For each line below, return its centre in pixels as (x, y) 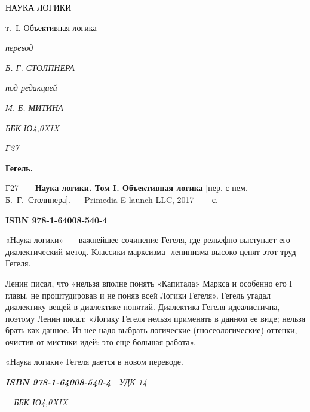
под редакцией (31, 87)
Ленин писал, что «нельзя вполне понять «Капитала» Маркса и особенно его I (149, 283)
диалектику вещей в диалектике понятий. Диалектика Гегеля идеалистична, (143, 307)
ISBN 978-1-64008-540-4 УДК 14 (76, 382)
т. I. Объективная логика (51, 27)
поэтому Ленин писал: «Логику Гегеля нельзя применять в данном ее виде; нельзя (156, 318)
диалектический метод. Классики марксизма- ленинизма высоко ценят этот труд (151, 251)
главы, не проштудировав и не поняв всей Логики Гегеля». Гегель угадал (138, 295)
